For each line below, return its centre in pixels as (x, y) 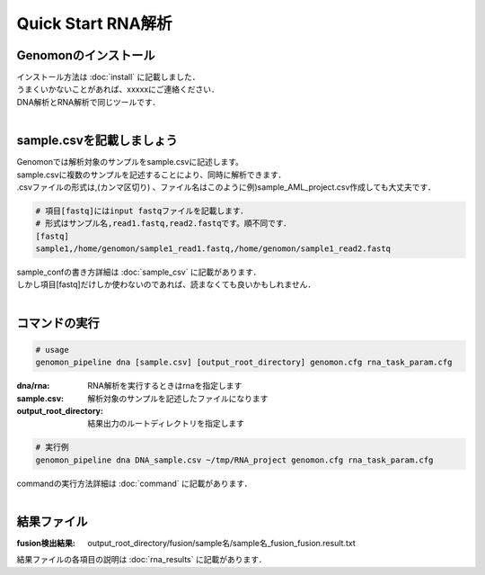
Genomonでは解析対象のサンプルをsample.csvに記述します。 (130, 162)
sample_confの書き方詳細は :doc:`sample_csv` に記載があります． (139, 272)
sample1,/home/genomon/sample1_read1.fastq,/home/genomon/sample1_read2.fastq (213, 249)
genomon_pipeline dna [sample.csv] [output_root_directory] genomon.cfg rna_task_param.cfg (244, 363)
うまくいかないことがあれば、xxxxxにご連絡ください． (118, 89)
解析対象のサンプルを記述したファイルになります (178, 398)
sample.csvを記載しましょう (97, 141)
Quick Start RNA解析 (94, 23)
